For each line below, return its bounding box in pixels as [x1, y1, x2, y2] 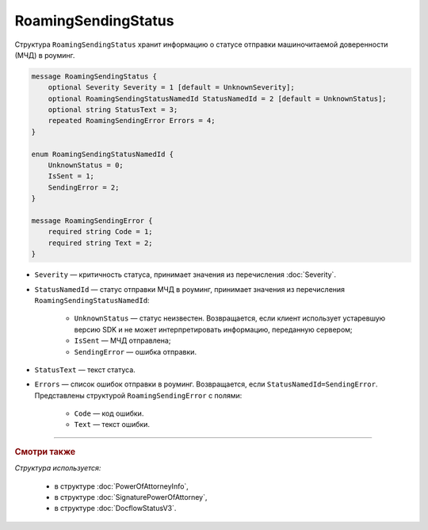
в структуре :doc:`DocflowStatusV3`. [54, 504, 177, 513]
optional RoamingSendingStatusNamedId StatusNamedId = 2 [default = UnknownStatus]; [48, 94, 388, 103]
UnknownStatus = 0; [48, 161, 124, 170]
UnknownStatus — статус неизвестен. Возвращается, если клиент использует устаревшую [74, 313, 386, 323]
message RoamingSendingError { [31, 217, 154, 225]
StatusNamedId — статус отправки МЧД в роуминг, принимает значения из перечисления [34, 284, 345, 294]
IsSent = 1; [48, 171, 95, 181]
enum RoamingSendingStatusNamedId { [31, 149, 174, 159]
